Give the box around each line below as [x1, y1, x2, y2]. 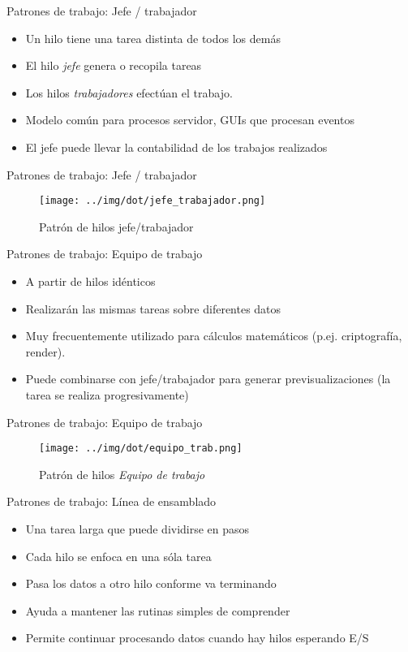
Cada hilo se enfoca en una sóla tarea [25, 547, 212, 564]
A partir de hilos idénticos [25, 273, 156, 289]
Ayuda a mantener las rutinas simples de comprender [25, 602, 290, 619]
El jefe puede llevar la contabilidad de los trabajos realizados [25, 138, 328, 155]
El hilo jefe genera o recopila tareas [25, 57, 202, 74]
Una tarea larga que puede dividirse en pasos [25, 520, 250, 537]
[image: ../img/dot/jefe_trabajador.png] [39, 195, 266, 207]
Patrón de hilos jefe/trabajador [39, 218, 194, 235]
